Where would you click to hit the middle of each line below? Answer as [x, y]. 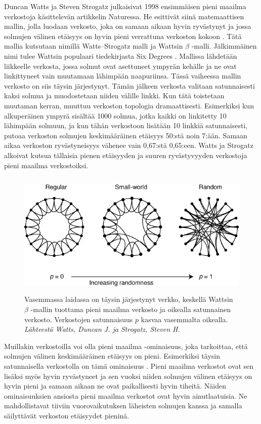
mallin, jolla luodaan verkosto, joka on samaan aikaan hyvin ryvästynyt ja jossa [128, 26]
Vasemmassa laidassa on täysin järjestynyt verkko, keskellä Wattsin [129, 299]
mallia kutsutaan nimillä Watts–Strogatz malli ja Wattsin [94, 46]
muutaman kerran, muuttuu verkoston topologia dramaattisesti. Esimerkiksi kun [129, 105]
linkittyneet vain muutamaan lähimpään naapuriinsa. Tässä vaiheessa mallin [123, 76]
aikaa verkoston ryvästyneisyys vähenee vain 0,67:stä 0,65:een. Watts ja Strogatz [129, 145]
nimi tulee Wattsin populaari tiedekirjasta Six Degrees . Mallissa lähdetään [121, 55]
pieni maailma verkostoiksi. [46, 165]
